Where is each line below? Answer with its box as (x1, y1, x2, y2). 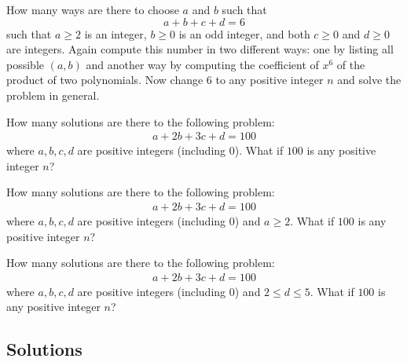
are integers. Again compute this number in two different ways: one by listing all (6, 41, 394, 57)
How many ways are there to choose (6, 2, 179, 17)
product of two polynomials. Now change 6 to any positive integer (6, 71, 324, 88)
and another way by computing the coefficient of (86, 56, 319, 72)
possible (6, 56, 44, 72)
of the (336, 56, 365, 72)
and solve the (337, 71, 401, 88)
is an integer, (84, 25, 147, 42)
